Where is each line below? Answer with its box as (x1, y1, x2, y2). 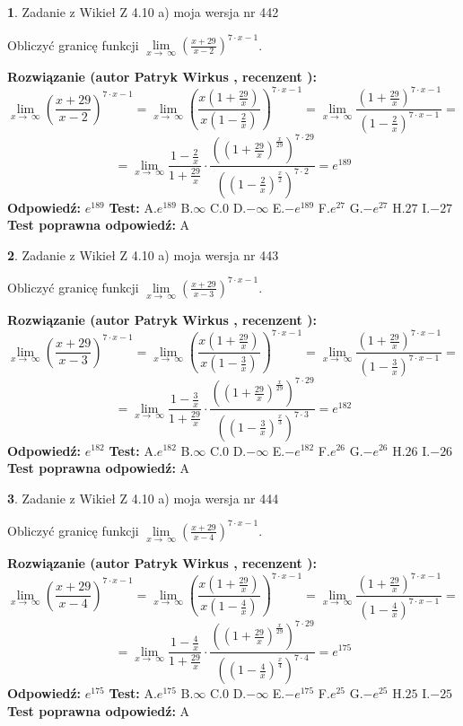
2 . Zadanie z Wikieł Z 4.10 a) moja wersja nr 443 (7, 245, 279, 264)
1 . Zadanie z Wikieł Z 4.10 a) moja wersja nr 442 (7, 3, 279, 21)
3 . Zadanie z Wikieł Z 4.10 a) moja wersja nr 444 (7, 488, 279, 507)
